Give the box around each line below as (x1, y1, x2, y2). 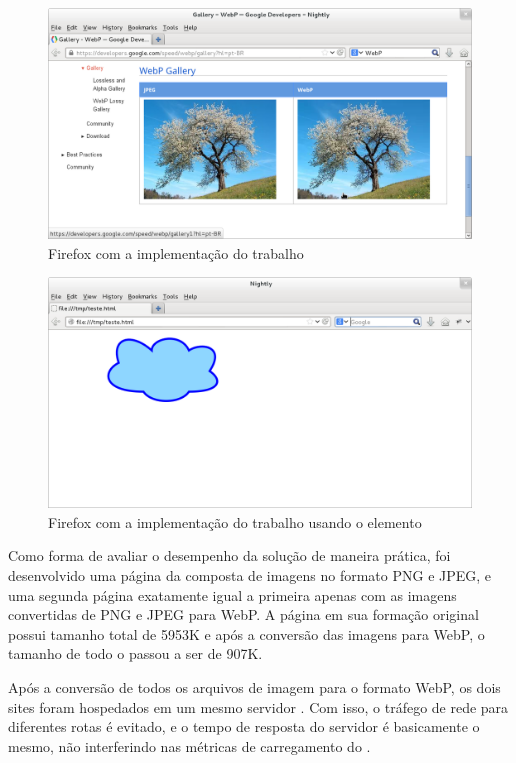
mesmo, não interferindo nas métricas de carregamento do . (8, 735, 371, 756)
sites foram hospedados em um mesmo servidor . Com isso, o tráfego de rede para (8, 696, 509, 717)
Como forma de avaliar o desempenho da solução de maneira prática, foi (8, 545, 451, 566)
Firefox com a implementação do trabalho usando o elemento (48, 511, 422, 532)
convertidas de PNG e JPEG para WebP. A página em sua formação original (8, 604, 479, 625)
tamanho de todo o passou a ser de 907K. (8, 643, 263, 664)
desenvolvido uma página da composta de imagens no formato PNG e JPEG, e (8, 565, 492, 586)
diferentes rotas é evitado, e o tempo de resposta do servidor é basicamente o (8, 716, 480, 737)
